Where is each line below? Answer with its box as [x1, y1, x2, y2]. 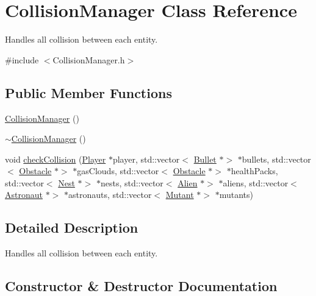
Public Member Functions [5, 83, 172, 102]
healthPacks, [231, 164, 278, 177]
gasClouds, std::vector [77, 164, 159, 177]
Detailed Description [5, 218, 138, 237]
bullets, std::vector [242, 152, 311, 165]
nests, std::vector [100, 176, 163, 189]
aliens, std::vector [223, 176, 289, 189]
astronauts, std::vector [68, 188, 152, 201]
